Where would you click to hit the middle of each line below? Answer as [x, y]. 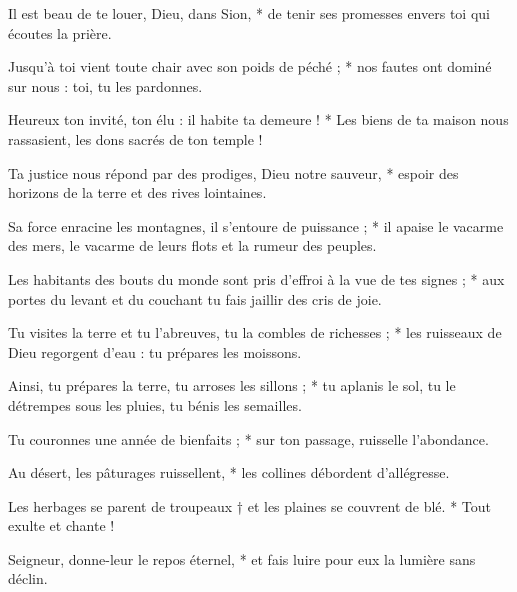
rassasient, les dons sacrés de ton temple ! [135, 138]
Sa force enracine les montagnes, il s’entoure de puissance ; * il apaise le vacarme [256, 225]
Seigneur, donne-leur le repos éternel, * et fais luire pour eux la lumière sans [242, 558]
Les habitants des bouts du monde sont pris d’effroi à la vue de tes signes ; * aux [256, 278]
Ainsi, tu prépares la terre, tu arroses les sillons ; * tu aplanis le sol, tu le [232, 385]
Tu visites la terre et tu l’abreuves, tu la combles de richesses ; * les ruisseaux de [255, 332]
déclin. [28, 578]
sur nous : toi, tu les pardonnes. [105, 85]
